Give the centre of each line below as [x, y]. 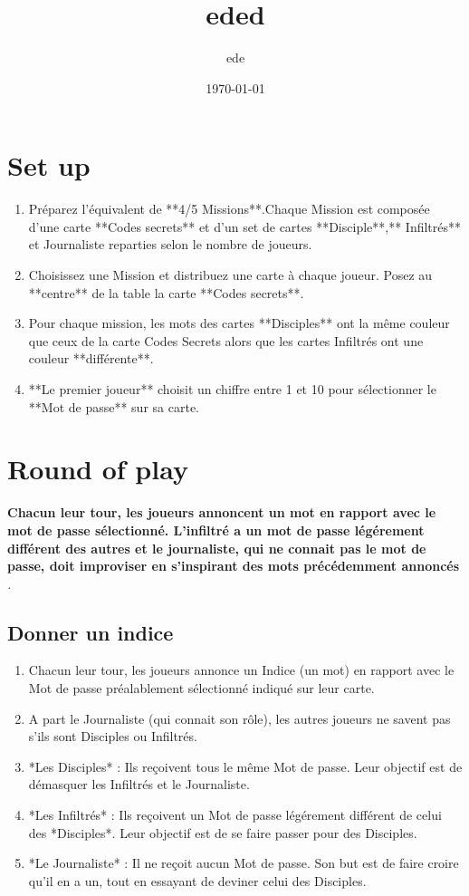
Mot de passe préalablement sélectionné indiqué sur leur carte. [201, 688]
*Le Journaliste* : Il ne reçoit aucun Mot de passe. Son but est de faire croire [244, 863]
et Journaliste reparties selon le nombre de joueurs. [170, 244]
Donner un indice [91, 632]
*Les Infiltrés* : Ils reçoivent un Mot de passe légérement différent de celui [235, 815]
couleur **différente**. [91, 358]
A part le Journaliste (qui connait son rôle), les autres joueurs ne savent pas [239, 718]
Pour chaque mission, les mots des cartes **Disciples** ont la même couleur [239, 323]
